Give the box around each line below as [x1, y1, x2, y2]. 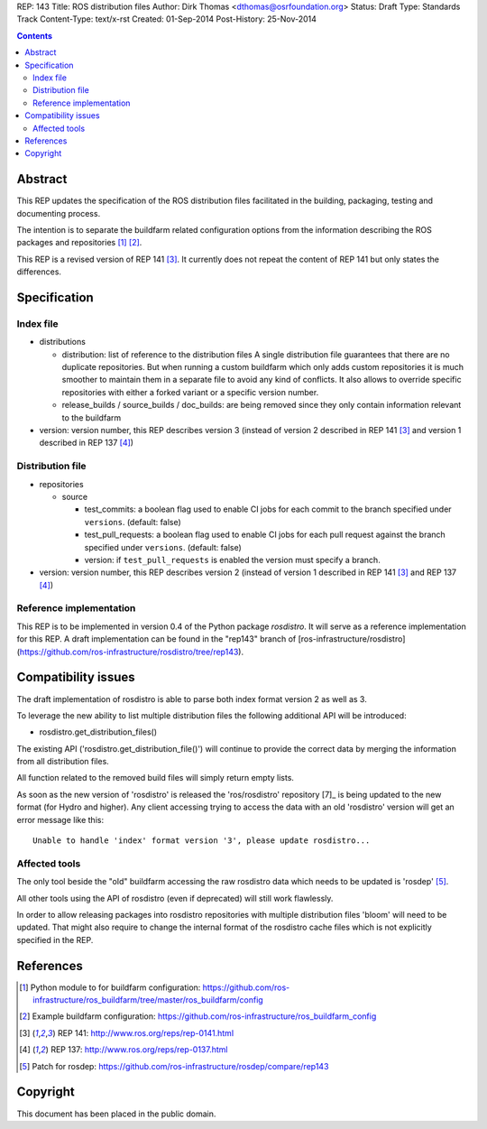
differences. [16, 266, 62, 277]
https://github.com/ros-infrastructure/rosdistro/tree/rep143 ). [19, 646, 243, 657]
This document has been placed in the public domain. [16, 1108, 216, 1119]
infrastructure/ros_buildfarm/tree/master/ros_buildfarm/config [32, 995, 263, 1005]
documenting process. [16, 208, 101, 218]
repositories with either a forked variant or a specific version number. [61, 386, 319, 397]
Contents [16, 30, 53, 41]
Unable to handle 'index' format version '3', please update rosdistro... [32, 836, 371, 846]
